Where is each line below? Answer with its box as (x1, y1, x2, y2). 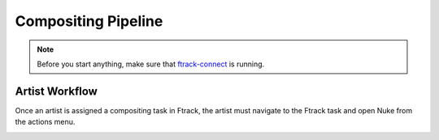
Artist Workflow (15, 84, 98, 98)
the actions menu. (15, 117, 76, 127)
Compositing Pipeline (15, 12, 163, 30)
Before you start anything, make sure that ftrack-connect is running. (37, 59, 265, 69)
